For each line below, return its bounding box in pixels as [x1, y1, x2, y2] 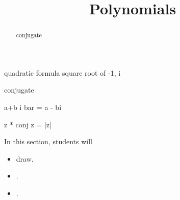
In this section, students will [4, 136, 92, 147]
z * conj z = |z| [4, 119, 52, 129]
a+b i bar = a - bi [4, 102, 62, 113]
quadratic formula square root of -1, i [4, 67, 121, 78]
